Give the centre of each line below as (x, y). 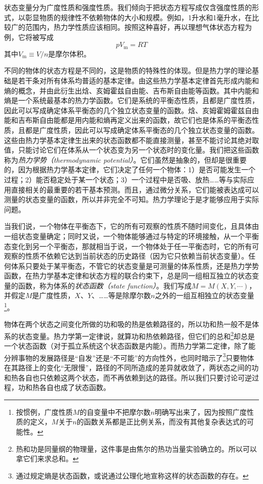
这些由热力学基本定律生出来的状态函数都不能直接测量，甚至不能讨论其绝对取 (131, 140)
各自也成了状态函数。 (75, 387)
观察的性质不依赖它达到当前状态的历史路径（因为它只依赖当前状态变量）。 (126, 256)
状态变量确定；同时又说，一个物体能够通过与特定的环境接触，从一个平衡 (138, 236)
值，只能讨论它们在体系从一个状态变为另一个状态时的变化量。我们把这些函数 (131, 150)
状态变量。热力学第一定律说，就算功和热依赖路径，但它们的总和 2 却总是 (136, 335)
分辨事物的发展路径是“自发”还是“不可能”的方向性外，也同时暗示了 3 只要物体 (129, 357)
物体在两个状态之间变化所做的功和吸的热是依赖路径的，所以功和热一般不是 (128, 324)
